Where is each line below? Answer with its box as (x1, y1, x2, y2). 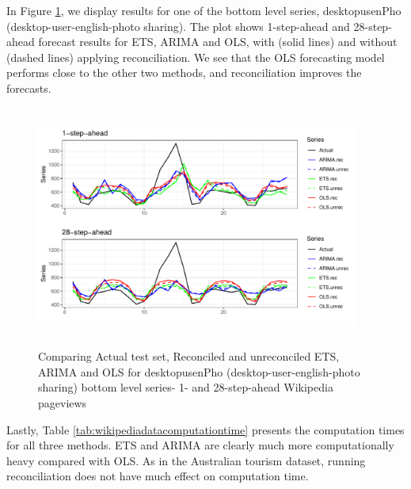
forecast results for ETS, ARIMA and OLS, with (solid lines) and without (38, 33, 398, 50)
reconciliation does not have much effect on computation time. (6, 468, 309, 484)
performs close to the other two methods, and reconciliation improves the (6, 64, 362, 81)
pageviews (38, 394, 87, 411)
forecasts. (6, 79, 51, 96)
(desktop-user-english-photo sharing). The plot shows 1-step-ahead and (6, 17, 350, 34)
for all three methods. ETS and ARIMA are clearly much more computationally (6, 437, 394, 453)
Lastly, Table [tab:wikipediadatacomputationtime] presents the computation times (6, 421, 405, 437)
